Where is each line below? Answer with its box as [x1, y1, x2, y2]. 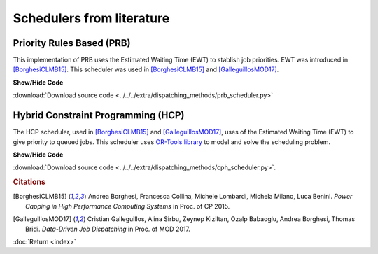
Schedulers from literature [13, 10, 170, 26]
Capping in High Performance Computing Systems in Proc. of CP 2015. [25, 202, 230, 210]
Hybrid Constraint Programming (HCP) [13, 109, 185, 122]
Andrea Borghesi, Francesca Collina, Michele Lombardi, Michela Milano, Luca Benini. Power [87, 192, 353, 201]
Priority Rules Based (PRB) [13, 37, 131, 49]
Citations [13, 177, 45, 187]
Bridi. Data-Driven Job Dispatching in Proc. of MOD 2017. [25, 225, 190, 233]
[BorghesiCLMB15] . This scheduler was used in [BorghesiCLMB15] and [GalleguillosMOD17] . [13, 65, 279, 73]
